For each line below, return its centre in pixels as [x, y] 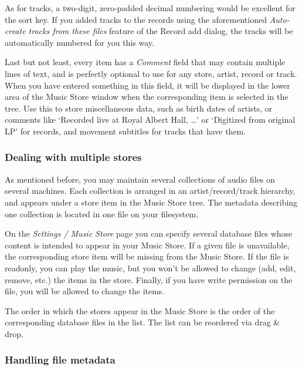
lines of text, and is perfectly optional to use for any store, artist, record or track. [151, 73]
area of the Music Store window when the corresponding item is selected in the [147, 97]
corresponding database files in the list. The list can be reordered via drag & [142, 322]
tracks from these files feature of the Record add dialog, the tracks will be [161, 31]
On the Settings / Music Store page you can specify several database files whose [149, 233]
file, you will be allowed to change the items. [85, 291]
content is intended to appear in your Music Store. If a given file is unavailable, [147, 245]
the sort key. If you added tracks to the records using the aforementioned [136, 19]
